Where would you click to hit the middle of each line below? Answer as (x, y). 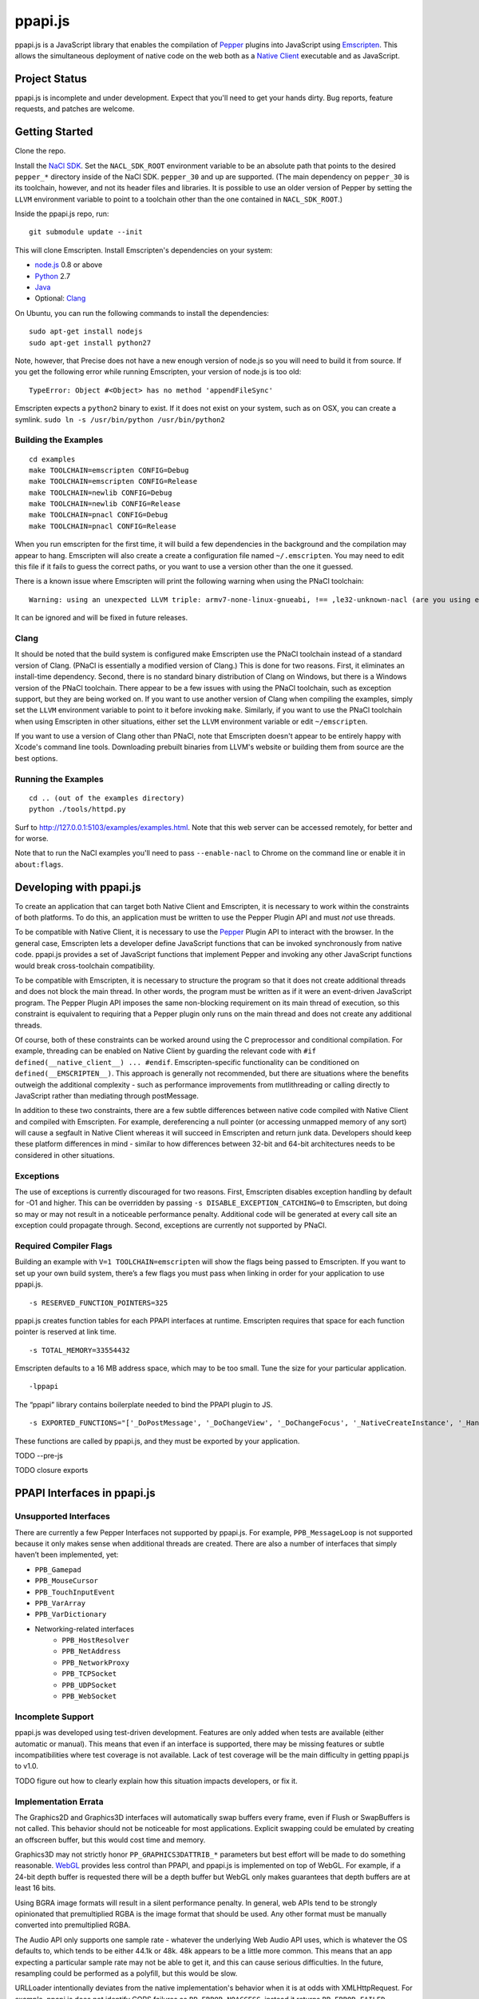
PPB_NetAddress (91, 1652)
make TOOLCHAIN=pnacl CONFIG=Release (103, 526)
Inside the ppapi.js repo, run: (62, 214)
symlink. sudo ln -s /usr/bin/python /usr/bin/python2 (120, 419)
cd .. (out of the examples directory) (107, 798)
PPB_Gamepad (58, 1570)
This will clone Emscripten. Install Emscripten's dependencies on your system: (144, 250)
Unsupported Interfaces (63, 1517)
